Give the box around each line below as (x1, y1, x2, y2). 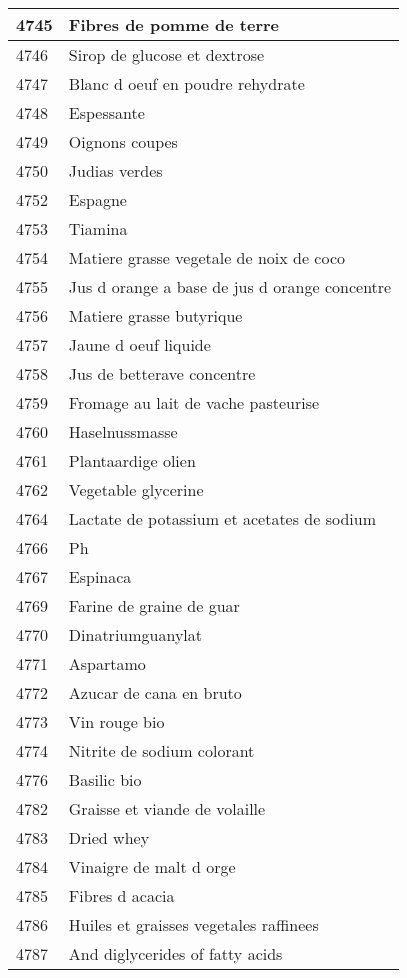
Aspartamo (68, 652, 146, 675)
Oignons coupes (68, 130, 178, 153)
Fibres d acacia (68, 884, 175, 907)
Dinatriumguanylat (68, 623, 203, 646)
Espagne (68, 188, 127, 211)
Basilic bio (68, 768, 142, 791)
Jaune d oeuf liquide (68, 333, 211, 356)
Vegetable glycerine (68, 478, 204, 501)
